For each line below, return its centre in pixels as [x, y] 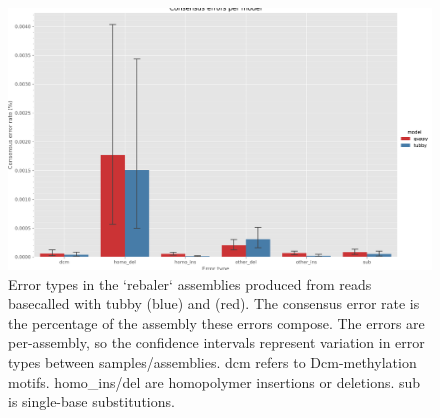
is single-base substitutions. [91, 401]
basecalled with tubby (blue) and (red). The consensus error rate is [214, 303]
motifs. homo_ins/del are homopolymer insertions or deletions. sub [214, 381]
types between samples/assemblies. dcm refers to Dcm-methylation [212, 362]
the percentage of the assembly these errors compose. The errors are [216, 322]
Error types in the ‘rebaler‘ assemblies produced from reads [190, 283]
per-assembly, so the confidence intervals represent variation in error [216, 342]
